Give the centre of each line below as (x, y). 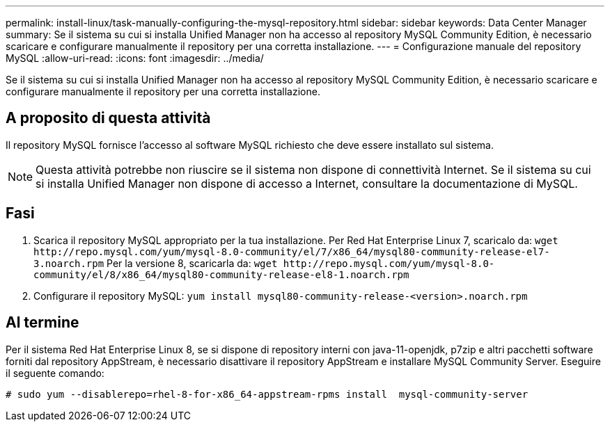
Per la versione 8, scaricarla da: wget (192, 263)
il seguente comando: (55, 373)
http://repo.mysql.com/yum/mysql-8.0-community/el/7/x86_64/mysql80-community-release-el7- (292, 251)
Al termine (42, 323)
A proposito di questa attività (108, 118)
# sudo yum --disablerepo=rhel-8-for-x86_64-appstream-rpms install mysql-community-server (267, 394)
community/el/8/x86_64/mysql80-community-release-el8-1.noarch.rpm (221, 274)
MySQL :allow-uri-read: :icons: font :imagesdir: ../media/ (135, 58)
